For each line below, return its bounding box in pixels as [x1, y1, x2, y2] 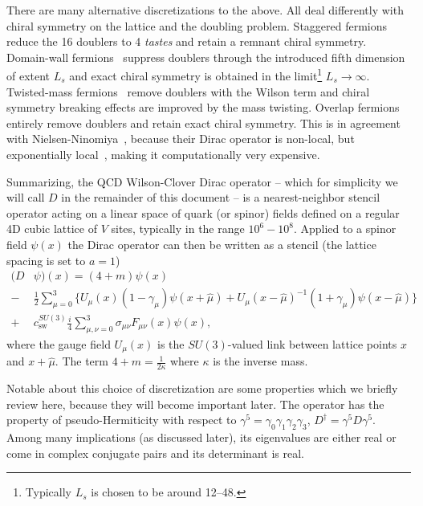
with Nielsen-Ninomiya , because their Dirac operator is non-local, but [6, 130, 355, 147]
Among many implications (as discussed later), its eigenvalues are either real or [6, 429, 397, 446]
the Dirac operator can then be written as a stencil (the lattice [67, 235, 376, 252]
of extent [6, 67, 51, 84]
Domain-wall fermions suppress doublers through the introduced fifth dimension [6, 48, 405, 65]
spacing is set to [6, 251, 86, 268]
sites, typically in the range [111, 220, 245, 237]
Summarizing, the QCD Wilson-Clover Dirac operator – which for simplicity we [6, 173, 398, 190]
